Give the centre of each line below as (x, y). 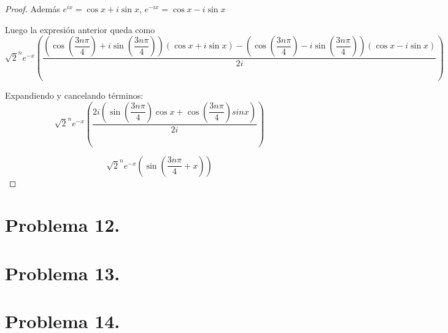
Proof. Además (33, 9)
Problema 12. (63, 225)
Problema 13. (63, 273)
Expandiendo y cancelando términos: (74, 95)
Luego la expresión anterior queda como (80, 29)
